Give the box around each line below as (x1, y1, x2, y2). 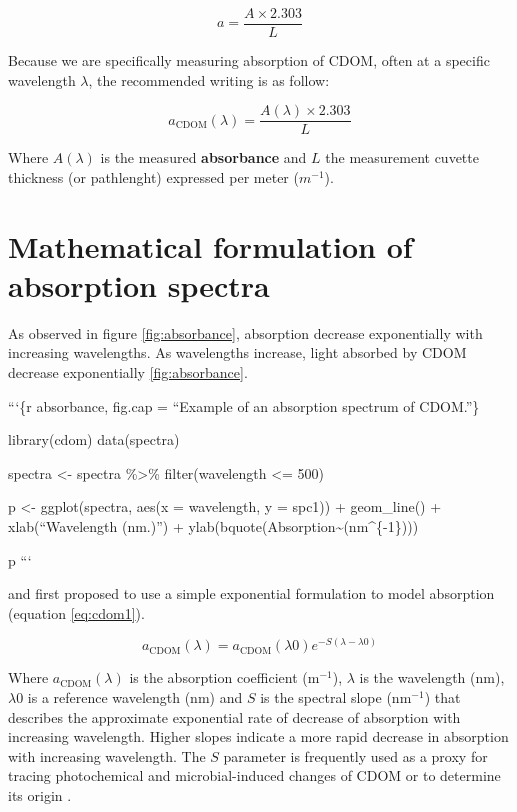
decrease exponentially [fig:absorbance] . (8, 362, 248, 382)
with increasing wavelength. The (8, 745, 206, 766)
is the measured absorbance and (100, 147, 307, 168)
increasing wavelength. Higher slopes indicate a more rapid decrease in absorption (8, 726, 509, 747)
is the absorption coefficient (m (129, 667, 320, 688)
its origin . (8, 784, 72, 805)
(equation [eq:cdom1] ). (8, 602, 145, 623)
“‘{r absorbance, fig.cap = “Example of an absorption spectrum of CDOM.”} (8, 395, 480, 416)
